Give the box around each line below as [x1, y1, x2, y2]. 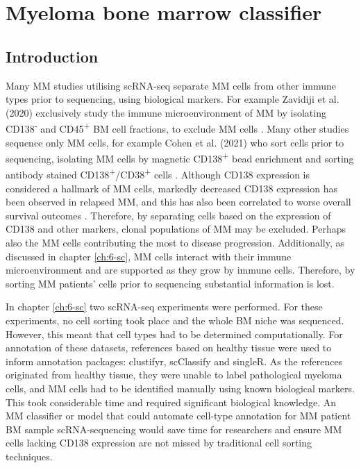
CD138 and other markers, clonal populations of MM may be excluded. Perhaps [6, 222, 346, 236]
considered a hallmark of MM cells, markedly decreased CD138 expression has [6, 181, 337, 195]
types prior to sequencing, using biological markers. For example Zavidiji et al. [6, 92, 339, 106]
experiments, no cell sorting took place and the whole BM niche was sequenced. [6, 313, 344, 328]
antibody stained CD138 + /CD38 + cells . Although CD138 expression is [6, 165, 310, 182]
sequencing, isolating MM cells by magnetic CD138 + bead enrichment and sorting [6, 149, 354, 165]
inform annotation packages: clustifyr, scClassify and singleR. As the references [6, 353, 343, 368]
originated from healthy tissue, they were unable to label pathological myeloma [6, 367, 342, 382]
